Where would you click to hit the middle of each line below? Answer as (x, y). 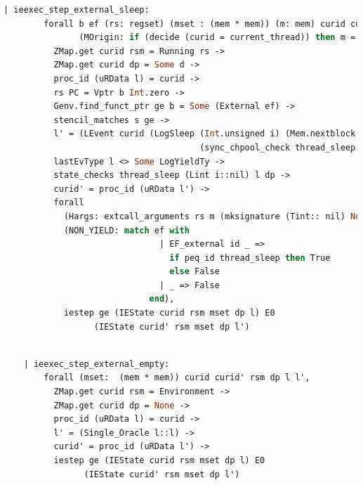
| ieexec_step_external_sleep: (77, 10)
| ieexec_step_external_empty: (97, 364)
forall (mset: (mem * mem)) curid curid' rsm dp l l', (177, 378)
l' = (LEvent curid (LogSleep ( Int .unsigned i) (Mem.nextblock (205, 134)
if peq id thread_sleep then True (250, 258)
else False (194, 272)
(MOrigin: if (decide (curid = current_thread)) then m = (217, 38)
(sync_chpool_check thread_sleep (278, 147)
